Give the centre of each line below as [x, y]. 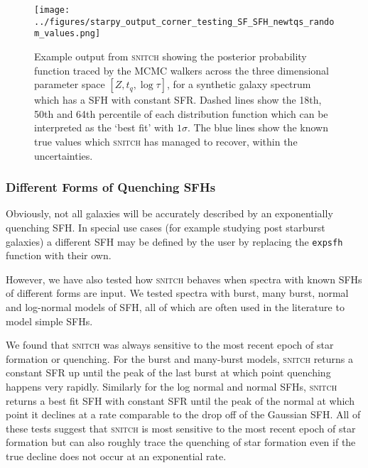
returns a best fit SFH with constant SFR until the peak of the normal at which [180, 400]
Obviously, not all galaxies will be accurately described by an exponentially [169, 213]
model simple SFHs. [49, 321]
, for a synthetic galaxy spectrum [239, 84]
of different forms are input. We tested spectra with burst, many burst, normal [177, 293]
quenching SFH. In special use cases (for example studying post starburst [166, 227]
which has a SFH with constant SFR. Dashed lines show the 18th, [178, 100]
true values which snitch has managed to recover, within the [166, 141]
